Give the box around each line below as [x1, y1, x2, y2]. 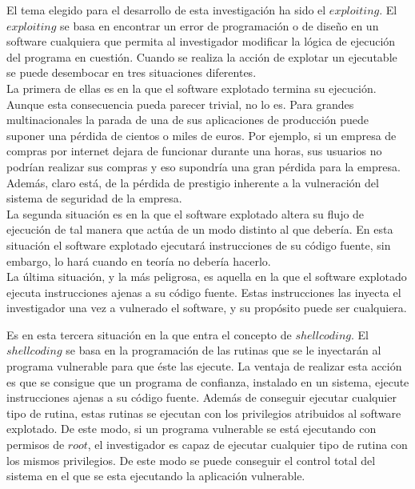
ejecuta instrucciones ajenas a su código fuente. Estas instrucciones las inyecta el [6, 283, 401, 300]
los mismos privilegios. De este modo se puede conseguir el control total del [6, 451, 376, 468]
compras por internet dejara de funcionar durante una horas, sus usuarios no [6, 142, 382, 159]
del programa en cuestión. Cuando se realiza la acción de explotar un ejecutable [6, 48, 397, 65]
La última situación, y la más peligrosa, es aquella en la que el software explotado [6, 268, 407, 285]
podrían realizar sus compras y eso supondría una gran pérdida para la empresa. [6, 158, 401, 174]
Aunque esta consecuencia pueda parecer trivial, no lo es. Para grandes [6, 95, 354, 112]
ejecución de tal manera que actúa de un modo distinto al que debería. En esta [6, 221, 393, 238]
